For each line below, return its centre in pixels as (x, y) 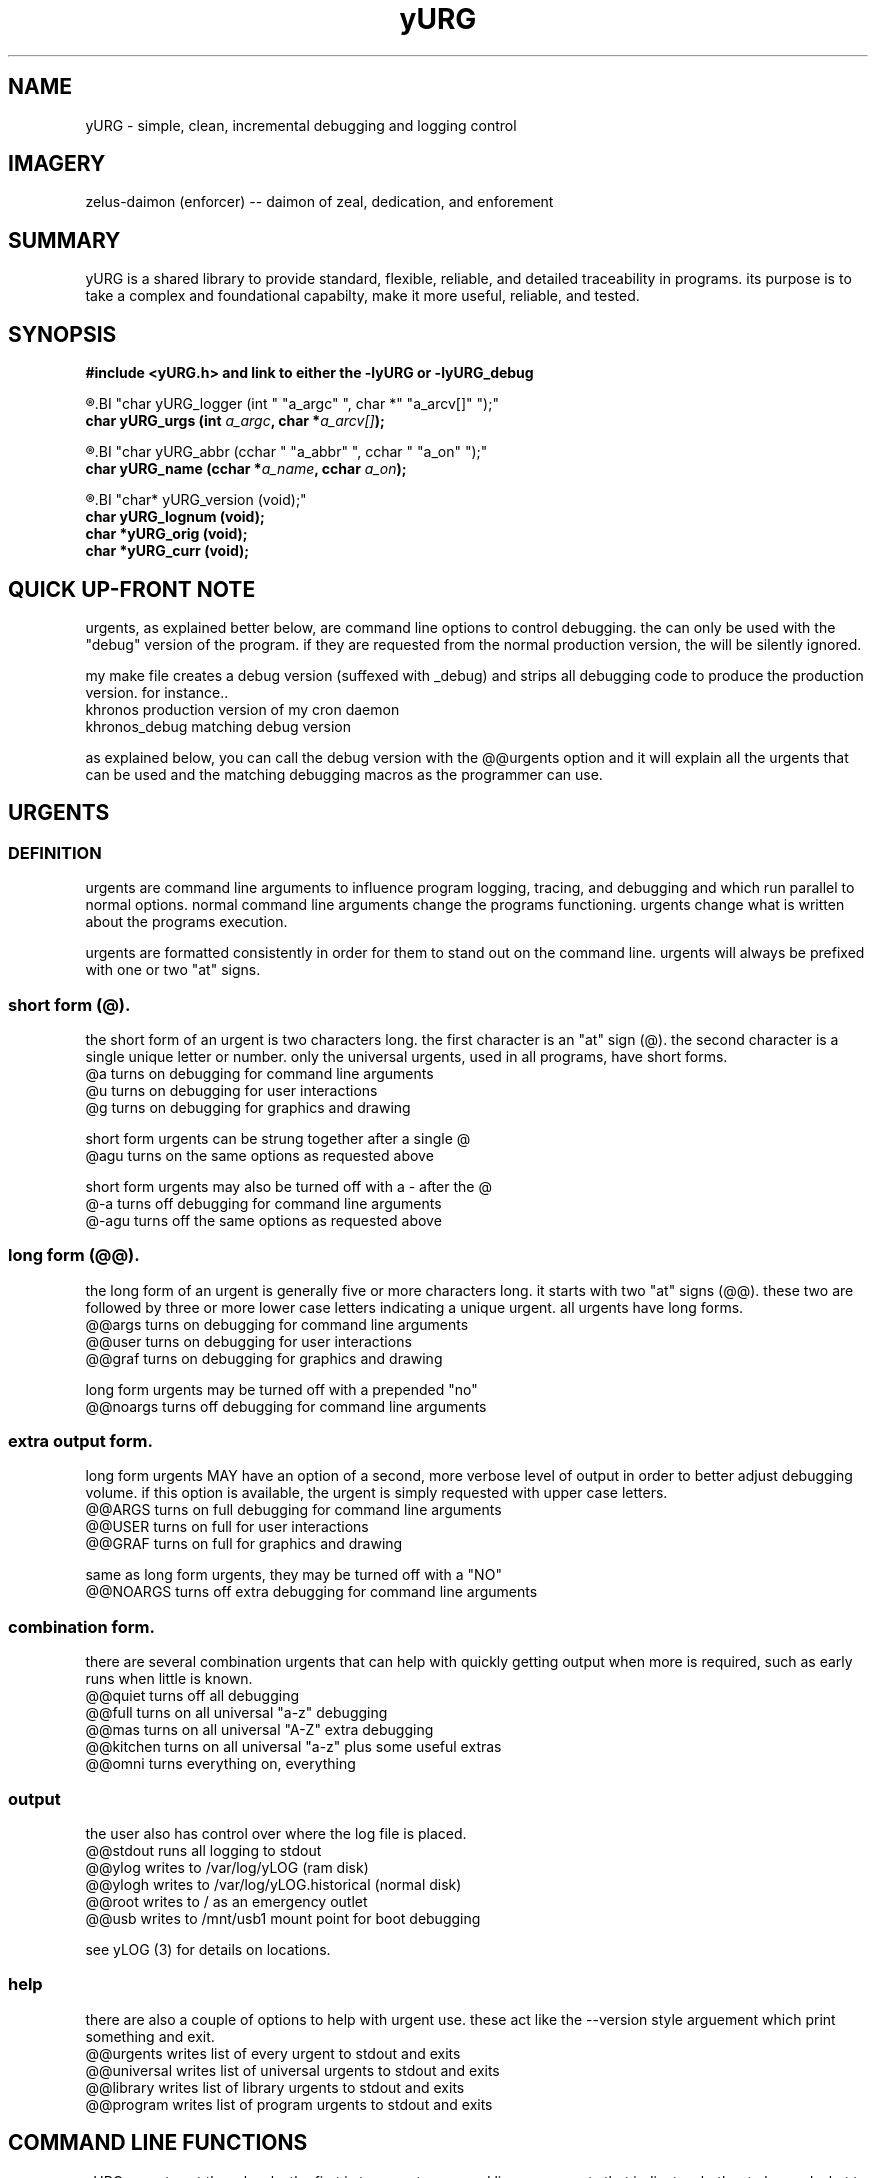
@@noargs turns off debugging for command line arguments (286, 1406)
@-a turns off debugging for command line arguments (263, 1203)
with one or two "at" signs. (173, 970)
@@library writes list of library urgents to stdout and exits (275, 2087)
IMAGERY (57, 164)
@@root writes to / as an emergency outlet (226, 1901)
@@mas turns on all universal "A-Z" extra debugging (259, 1730)
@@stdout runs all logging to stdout (203, 1850)
